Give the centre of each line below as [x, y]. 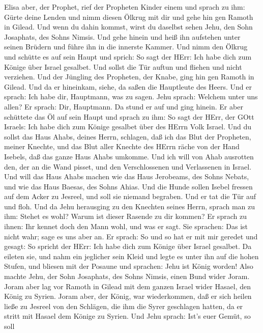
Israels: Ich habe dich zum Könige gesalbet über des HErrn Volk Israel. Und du [128, 127]
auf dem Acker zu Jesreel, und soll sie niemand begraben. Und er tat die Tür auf [130, 196]
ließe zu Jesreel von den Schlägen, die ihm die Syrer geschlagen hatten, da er [124, 306]
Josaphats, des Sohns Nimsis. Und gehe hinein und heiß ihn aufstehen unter [122, 36]
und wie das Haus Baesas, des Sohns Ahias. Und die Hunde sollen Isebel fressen [128, 186]
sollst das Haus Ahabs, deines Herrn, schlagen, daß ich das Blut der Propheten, [128, 136]
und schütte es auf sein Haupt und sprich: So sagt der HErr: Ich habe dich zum [128, 56]
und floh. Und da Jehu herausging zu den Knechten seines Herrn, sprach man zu [130, 206]
